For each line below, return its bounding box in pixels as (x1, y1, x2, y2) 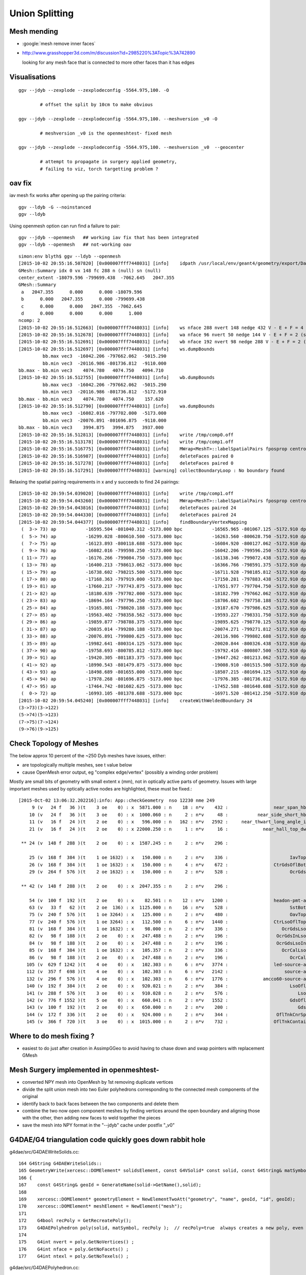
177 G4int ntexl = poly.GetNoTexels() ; (18, 1254, 129, 1259)
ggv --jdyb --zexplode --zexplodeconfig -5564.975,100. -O (18, 87, 169, 93)
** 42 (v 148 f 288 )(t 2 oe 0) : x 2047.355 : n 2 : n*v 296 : (21, 883, 228, 889)
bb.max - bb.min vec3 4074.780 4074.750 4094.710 (18, 368, 164, 373)
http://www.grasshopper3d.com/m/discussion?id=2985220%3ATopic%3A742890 (22, 50, 196, 56)
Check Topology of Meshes (9, 739, 99, 748)
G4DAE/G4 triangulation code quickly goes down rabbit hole (9, 1135, 206, 1144)
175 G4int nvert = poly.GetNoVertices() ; (18, 1239, 135, 1245)
